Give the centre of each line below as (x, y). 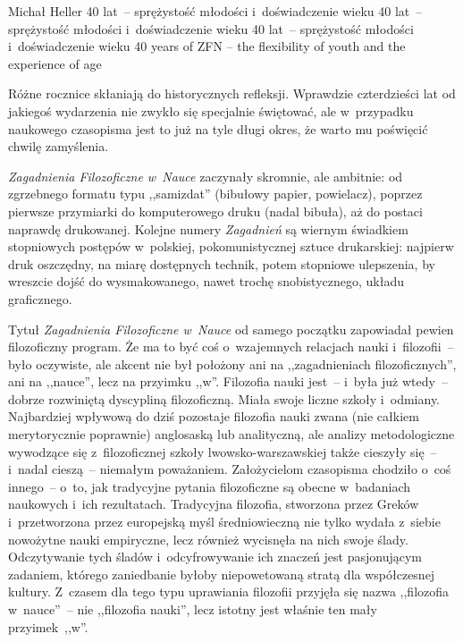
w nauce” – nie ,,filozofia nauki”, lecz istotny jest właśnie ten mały (193, 609)
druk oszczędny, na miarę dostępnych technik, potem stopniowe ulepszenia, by (222, 263)
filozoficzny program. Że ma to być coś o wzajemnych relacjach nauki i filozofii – (231, 346)
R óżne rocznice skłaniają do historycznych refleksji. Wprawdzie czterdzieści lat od (232, 93)
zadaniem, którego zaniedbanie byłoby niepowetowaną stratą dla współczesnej (222, 574)
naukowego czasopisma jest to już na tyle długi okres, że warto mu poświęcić (218, 128)
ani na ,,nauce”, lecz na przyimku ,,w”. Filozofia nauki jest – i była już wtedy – (228, 381)
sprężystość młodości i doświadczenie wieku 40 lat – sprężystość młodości (211, 28)
